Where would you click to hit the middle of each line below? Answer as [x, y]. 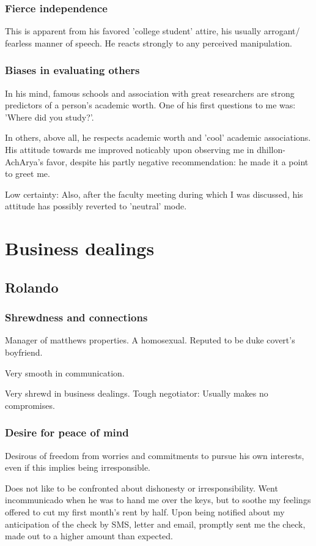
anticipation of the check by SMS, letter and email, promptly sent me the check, [155, 524]
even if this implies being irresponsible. [78, 467]
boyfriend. [24, 352]
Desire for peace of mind [67, 432]
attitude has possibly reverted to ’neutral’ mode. [96, 206]
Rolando [32, 287]
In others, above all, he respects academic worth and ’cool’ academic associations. [158, 137]
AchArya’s [24, 161]
